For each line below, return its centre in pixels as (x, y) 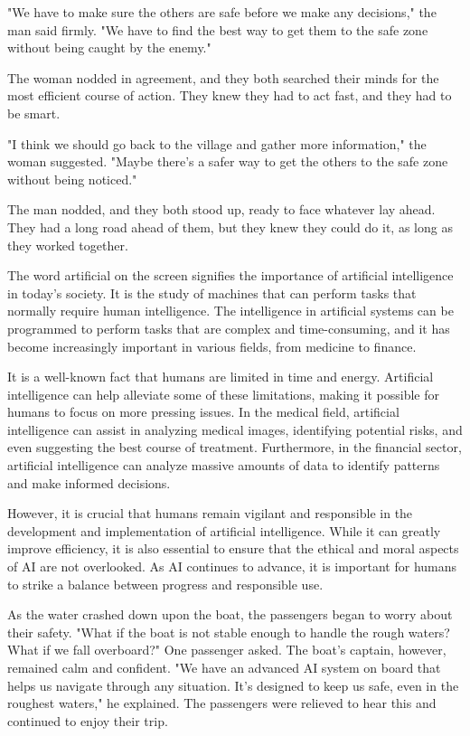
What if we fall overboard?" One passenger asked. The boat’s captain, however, (227, 650)
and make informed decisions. (89, 482)
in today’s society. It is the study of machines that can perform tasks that (212, 293)
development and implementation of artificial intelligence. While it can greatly (224, 530)
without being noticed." (72, 179)
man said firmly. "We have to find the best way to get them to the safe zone (218, 29)
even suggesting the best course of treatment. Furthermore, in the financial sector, (235, 447)
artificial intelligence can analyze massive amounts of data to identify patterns (224, 465)
